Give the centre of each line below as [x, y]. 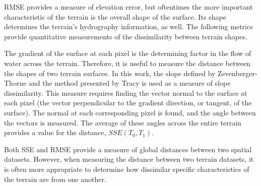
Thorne [15, 83]
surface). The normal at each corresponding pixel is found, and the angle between [130, 112]
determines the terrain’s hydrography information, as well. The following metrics [128, 26]
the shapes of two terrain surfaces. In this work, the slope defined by [110, 73]
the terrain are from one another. [55, 179]
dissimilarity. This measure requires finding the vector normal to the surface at [126, 92]
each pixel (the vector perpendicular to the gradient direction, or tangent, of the [128, 103]
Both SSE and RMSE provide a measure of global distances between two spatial [128, 149]
